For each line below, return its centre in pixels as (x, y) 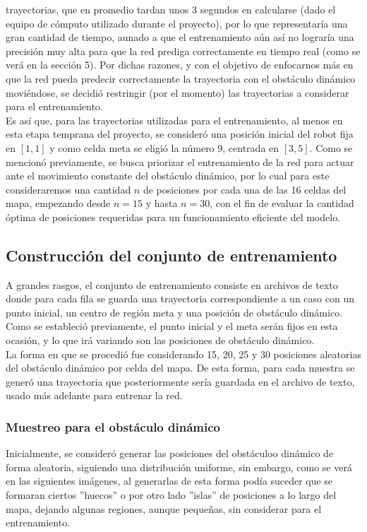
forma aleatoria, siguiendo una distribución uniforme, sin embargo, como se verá (179, 467)
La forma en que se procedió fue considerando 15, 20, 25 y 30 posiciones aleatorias (183, 354)
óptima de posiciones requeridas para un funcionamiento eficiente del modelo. (173, 217)
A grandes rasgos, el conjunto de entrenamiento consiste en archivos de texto (172, 284)
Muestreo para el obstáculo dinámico (113, 426)
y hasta (162, 203)
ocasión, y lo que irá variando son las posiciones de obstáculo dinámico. (160, 340)
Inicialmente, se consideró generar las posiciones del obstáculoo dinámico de (170, 453)
